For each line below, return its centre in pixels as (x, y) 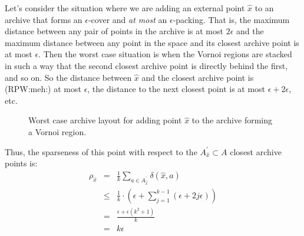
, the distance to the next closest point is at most (176, 89)
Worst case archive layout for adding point (105, 120)
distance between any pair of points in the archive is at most (114, 31)
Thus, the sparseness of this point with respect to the (101, 151)
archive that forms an (44, 19)
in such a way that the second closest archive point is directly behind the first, (146, 65)
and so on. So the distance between (68, 77)
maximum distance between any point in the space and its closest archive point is (152, 42)
